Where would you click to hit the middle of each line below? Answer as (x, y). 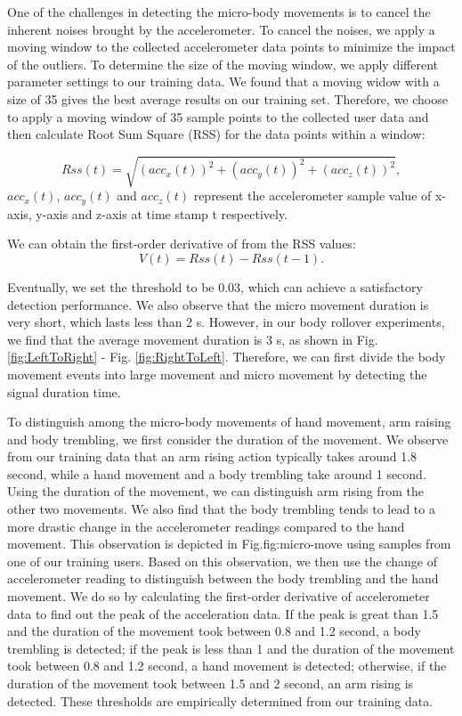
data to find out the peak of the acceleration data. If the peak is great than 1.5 (223, 613)
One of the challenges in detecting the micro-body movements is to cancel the (219, 12)
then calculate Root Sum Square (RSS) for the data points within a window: (216, 134)
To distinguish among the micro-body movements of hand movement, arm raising (229, 422)
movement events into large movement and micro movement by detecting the (217, 374)
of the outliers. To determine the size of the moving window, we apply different (223, 64)
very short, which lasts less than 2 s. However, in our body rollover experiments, (226, 322)
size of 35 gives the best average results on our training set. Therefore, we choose (227, 98)
